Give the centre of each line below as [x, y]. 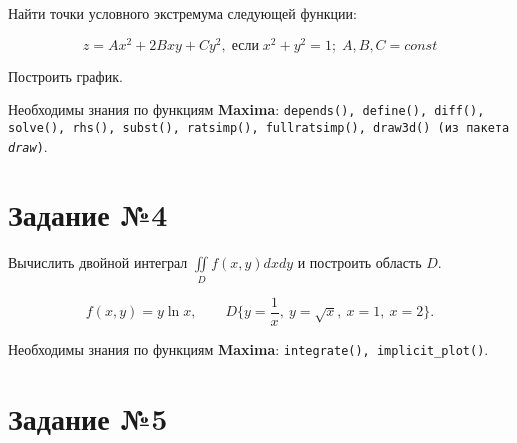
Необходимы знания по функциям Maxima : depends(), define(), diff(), [246, 109]
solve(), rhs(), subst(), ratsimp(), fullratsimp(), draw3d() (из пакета [259, 127]
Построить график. [65, 75]
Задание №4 [88, 214]
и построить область [359, 262]
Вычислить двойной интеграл [98, 262]
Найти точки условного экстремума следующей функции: [182, 13]
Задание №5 [88, 417]
